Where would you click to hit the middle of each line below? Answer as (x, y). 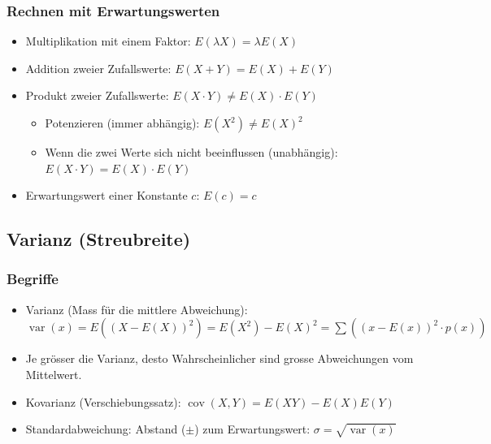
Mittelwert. (54, 374)
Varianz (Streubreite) (99, 239)
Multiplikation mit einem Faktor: (108, 41)
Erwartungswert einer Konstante (106, 195)
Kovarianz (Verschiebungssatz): (103, 401)
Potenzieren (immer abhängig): (122, 123)
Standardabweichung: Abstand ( (106, 429)
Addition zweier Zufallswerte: (98, 68)
